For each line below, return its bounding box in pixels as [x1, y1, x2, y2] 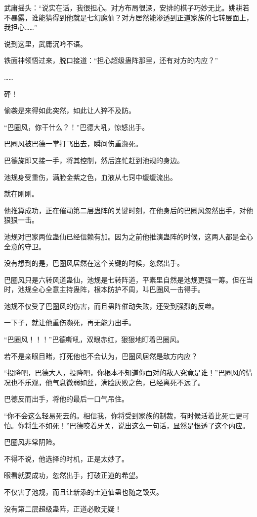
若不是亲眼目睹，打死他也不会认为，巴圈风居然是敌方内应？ [4, 350, 198, 361]
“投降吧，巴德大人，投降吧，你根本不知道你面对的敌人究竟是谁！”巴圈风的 [4, 367, 246, 378]
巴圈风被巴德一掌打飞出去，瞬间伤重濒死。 [4, 138, 142, 149]
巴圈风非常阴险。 [4, 437, 59, 447]
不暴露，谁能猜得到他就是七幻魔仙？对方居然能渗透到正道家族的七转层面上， [4, 12, 253, 22]
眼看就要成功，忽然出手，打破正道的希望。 [4, 470, 142, 480]
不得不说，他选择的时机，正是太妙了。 [4, 453, 128, 463]
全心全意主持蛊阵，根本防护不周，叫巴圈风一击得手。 [31, 284, 205, 294]
